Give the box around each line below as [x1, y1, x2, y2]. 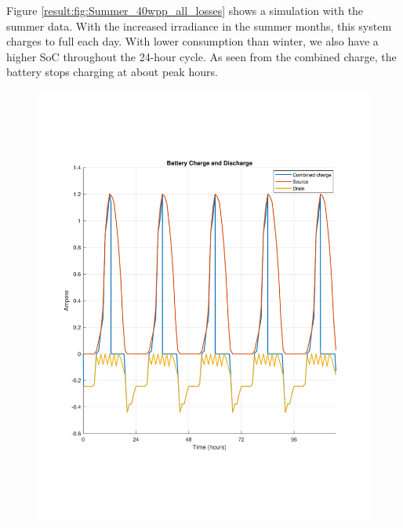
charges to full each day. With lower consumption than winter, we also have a [6, 33, 379, 49]
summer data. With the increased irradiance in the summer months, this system [6, 17, 392, 34]
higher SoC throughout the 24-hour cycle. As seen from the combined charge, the [6, 48, 397, 64]
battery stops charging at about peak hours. [6, 64, 218, 80]
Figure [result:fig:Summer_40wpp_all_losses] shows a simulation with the [6, 2, 364, 18]
